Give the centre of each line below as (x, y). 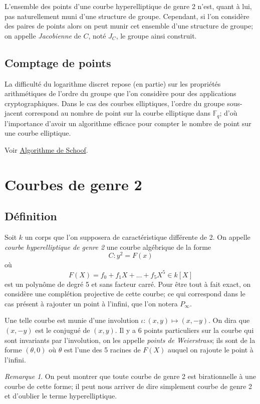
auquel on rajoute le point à (211, 350)
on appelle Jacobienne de (43, 35)
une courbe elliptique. (38, 133)
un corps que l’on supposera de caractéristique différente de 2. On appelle (138, 237)
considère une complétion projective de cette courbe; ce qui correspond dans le (125, 294)
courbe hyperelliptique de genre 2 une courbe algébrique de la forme (108, 247)
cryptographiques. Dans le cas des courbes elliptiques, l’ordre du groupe (115, 103)
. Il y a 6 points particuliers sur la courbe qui (184, 330)
